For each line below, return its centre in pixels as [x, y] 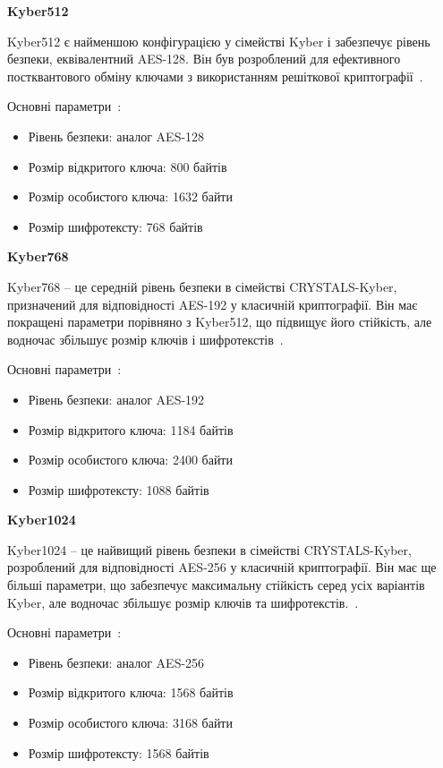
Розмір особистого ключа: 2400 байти [130, 460]
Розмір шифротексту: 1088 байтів [119, 489]
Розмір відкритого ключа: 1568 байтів [131, 692]
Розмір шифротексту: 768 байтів [115, 226]
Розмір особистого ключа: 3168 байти [130, 723]
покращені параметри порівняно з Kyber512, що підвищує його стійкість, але [220, 322]
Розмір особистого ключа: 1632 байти [130, 196]
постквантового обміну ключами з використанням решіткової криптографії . [215, 76]
